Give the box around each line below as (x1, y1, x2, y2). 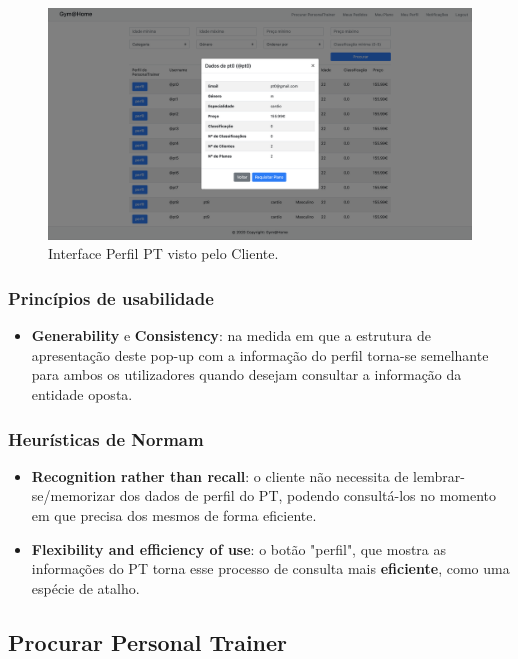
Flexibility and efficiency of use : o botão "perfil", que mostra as (31, 538, 447, 559)
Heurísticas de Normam (8, 426, 204, 451)
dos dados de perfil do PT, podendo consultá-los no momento (119, 485, 497, 506)
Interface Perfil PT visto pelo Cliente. (48, 243, 279, 264)
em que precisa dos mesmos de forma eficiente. (31, 505, 317, 526)
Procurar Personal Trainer (8, 626, 288, 657)
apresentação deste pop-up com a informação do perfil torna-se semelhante (31, 344, 489, 365)
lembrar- (413, 465, 465, 486)
